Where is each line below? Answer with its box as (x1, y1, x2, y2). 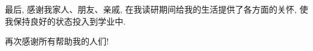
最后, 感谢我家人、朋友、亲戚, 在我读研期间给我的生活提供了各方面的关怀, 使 (5, 3, 308, 15)
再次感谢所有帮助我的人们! (5, 35, 109, 47)
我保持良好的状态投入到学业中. (5, 14, 126, 27)
